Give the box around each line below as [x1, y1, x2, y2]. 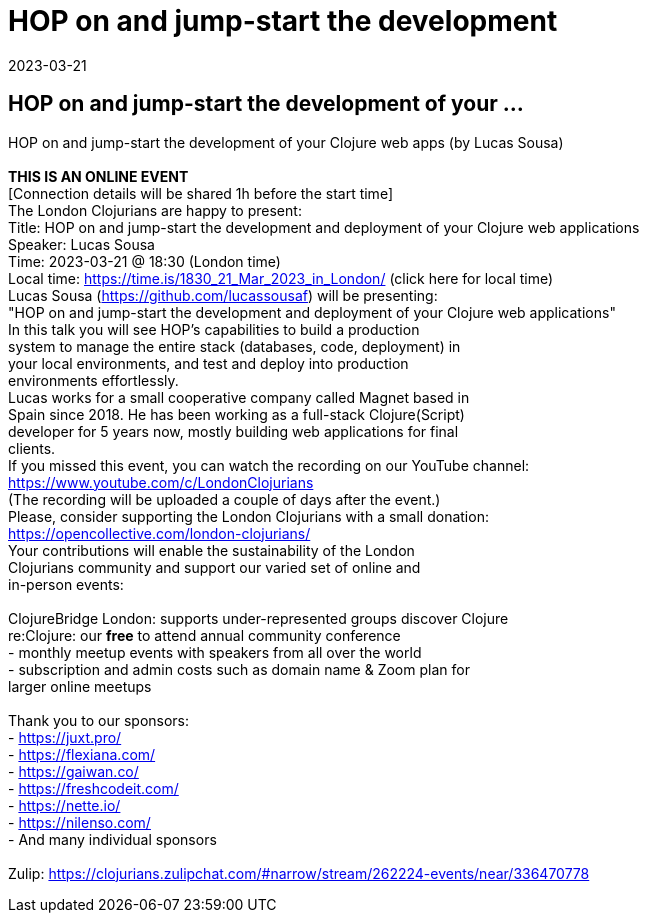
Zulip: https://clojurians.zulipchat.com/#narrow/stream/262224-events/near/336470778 [8, 864, 590, 882]
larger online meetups [8, 677, 152, 695]
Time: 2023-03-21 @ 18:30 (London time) [8, 252, 281, 270]
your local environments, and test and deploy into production [8, 354, 409, 372]
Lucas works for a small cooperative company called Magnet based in [8, 388, 470, 406]
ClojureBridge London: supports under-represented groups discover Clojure [8, 609, 509, 627]
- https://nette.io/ [8, 796, 121, 814]
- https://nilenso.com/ [8, 813, 151, 831]
